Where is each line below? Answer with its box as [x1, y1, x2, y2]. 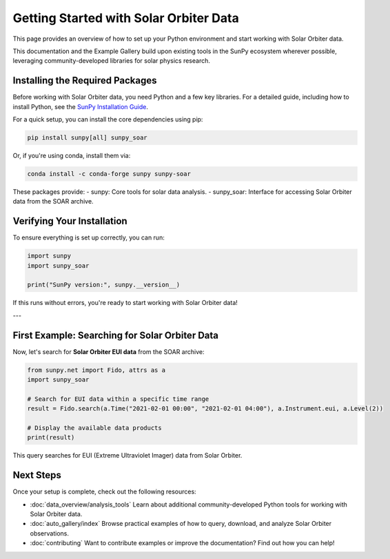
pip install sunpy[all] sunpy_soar [27, 134, 147, 141]
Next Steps [12, 469, 61, 481]
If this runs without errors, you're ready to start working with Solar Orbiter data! [12, 299, 238, 307]
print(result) [27, 433, 75, 442]
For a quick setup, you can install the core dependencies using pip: [12, 115, 203, 124]
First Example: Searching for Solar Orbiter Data [12, 329, 219, 341]
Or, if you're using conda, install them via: [12, 151, 131, 159]
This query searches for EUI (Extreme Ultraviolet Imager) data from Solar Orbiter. [12, 451, 243, 460]
